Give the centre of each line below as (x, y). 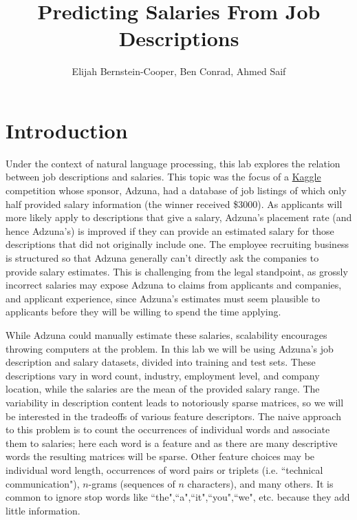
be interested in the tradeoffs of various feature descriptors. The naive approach (173, 416)
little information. (43, 510)
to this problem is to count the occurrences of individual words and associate (168, 429)
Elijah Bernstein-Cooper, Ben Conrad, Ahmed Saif (179, 71)
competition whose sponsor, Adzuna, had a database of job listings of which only (176, 190)
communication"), (43, 483)
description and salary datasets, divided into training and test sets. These (161, 362)
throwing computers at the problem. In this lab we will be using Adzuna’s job (170, 348)
